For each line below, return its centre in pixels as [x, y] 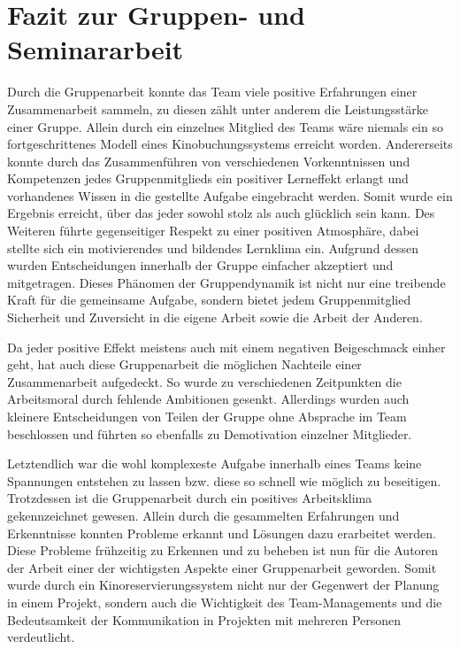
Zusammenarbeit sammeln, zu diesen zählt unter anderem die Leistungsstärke [218, 108]
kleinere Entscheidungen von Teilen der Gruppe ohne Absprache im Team [207, 416]
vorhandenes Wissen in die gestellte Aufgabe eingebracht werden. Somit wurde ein [230, 195]
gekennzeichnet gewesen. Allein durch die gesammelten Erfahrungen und [203, 515]
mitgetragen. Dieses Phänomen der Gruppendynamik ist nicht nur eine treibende [226, 282]
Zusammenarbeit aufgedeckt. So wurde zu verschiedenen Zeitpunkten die [204, 381]
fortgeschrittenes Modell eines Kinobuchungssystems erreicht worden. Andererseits [230, 144]
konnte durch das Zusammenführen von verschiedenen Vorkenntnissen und [209, 161]
